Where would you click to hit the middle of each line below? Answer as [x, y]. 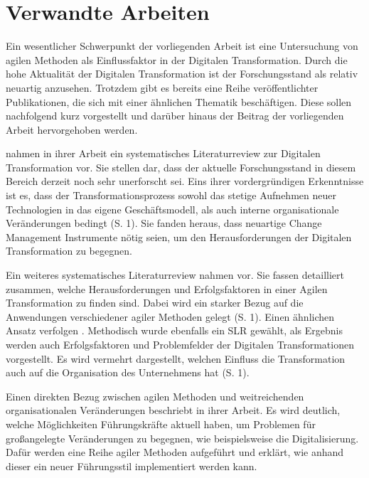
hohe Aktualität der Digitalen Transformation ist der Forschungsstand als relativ [182, 74]
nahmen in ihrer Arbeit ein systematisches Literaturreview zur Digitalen [163, 153]
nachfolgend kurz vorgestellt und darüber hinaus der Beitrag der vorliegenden [175, 116]
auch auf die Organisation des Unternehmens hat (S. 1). [128, 372]
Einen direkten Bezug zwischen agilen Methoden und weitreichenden [155, 396]
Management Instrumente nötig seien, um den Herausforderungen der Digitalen [179, 237]
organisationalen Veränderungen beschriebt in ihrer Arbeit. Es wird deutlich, [173, 410]
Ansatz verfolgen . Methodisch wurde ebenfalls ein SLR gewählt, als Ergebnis [174, 330]
